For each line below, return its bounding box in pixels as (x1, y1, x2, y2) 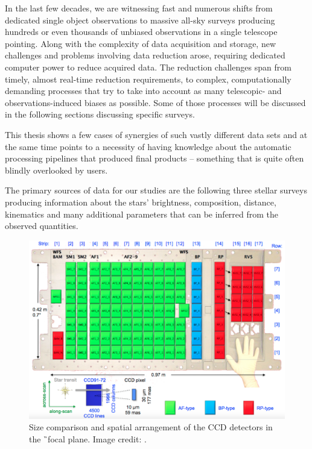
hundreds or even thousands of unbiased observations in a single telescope (5, 25, 278, 38)
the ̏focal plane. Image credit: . (29, 432, 147, 445)
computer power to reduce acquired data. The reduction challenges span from (5, 60, 291, 73)
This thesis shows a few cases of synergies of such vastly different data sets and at (5, 128, 308, 140)
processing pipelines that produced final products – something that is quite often (5, 152, 304, 165)
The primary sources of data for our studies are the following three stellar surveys (5, 184, 307, 196)
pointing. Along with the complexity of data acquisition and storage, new (5, 37, 276, 49)
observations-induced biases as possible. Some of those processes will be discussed (5, 96, 306, 108)
